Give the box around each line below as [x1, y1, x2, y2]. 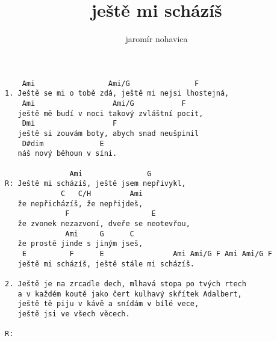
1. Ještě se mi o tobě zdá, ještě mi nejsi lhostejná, [5, 89, 229, 98]
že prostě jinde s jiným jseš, [17, 239, 143, 248]
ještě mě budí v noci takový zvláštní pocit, [17, 109, 204, 118]
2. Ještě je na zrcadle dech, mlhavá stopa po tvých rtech [5, 279, 246, 288]
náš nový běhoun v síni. [17, 149, 117, 158]
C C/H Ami [61, 189, 143, 198]
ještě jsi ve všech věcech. [17, 309, 130, 318]
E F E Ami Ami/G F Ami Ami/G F [22, 249, 272, 258]
